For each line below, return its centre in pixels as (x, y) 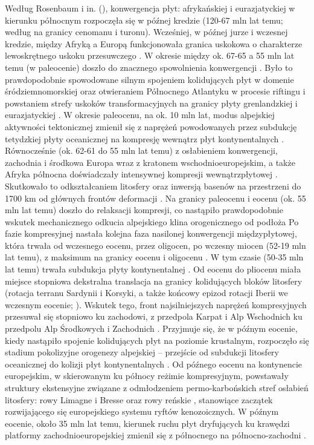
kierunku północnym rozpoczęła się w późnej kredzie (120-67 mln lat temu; (144, 20)
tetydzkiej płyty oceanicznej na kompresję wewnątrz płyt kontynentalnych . (144, 138)
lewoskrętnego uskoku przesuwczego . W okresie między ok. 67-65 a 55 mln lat (150, 55)
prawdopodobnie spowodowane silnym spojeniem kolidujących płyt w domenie (149, 79)
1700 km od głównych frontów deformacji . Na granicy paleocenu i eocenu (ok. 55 (155, 198)
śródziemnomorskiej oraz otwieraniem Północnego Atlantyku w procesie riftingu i (155, 91)
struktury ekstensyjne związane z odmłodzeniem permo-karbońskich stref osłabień (157, 387)
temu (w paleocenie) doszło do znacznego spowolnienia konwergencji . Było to (149, 67)
